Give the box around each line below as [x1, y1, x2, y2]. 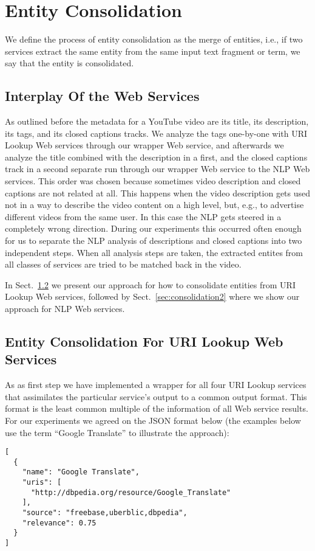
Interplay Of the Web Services [5, 86, 200, 105]
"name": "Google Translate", [22, 468, 140, 477]
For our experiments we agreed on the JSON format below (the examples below [5, 414, 301, 426]
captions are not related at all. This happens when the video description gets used [5, 186, 311, 199]
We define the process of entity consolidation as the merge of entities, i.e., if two [5, 33, 303, 46]
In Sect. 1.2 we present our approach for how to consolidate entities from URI [5, 278, 296, 291]
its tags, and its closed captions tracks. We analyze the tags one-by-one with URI [5, 126, 308, 139]
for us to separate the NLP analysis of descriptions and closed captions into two [5, 234, 302, 247]
